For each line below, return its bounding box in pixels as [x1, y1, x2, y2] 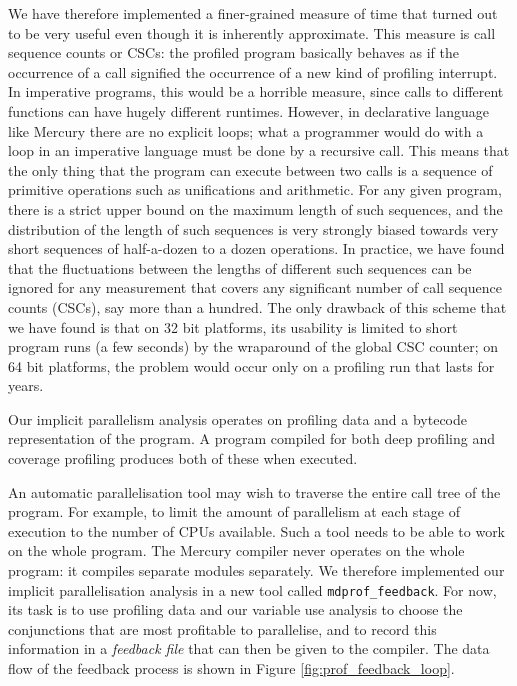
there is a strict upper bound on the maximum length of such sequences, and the [8, 198, 503, 219]
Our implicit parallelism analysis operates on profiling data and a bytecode [8, 408, 468, 429]
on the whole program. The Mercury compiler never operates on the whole [8, 540, 465, 561]
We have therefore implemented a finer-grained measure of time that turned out [8, 3, 498, 23]
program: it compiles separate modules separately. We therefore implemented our [8, 560, 505, 581]
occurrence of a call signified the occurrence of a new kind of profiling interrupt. [8, 61, 498, 82]
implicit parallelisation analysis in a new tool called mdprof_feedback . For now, [8, 579, 497, 600]
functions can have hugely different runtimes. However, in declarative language [8, 100, 489, 121]
